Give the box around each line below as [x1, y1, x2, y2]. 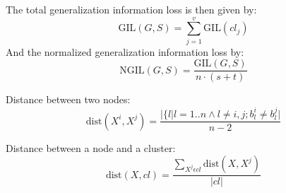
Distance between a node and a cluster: [6, 140, 176, 155]
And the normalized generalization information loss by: [6, 44, 244, 59]
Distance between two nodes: [6, 92, 131, 107]
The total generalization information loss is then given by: [6, 2, 257, 16]
